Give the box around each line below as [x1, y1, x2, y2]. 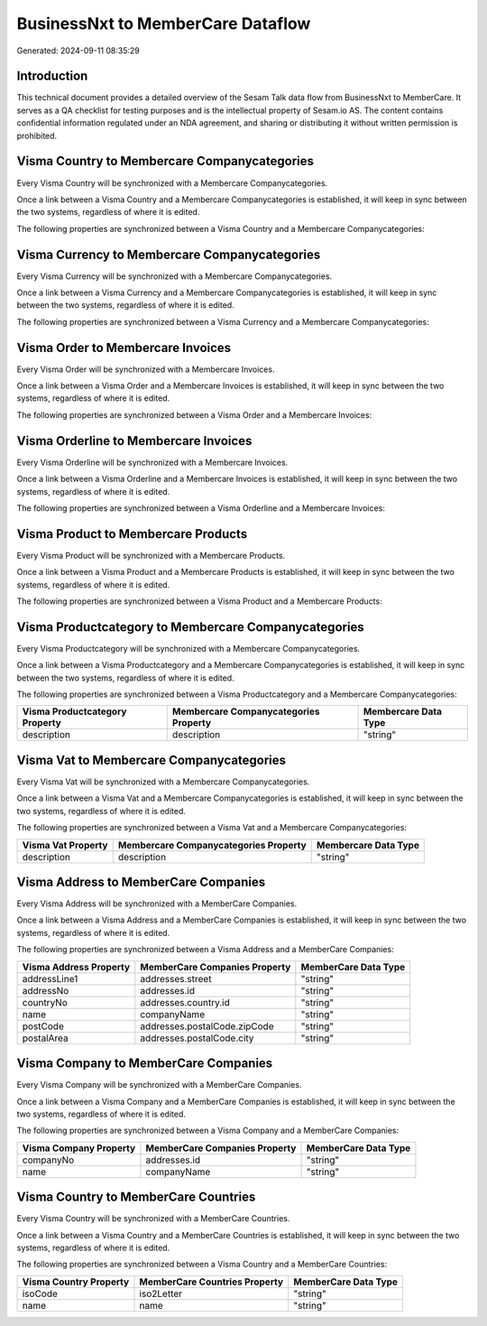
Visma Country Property [22, 1275, 130, 1288]
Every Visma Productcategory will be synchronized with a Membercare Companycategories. [16, 643, 361, 654]
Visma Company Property [22, 1142, 136, 1154]
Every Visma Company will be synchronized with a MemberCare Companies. [16, 1080, 302, 1090]
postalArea [22, 1032, 69, 1044]
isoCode [22, 1287, 59, 1300]
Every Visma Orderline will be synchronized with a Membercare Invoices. [16, 457, 289, 468]
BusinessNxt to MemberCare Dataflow [16, 14, 311, 33]
